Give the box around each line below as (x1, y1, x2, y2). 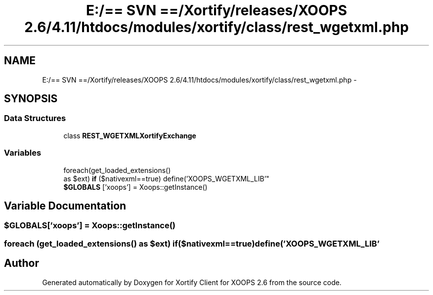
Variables (4, 148, 42, 158)
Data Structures (4, 113, 66, 124)
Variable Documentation (4, 199, 127, 212)
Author (4, 257, 39, 270)
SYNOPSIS (4, 92, 58, 105)
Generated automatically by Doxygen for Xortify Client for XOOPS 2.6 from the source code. (42, 278, 342, 287)
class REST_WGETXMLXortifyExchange (63, 131, 196, 140)
